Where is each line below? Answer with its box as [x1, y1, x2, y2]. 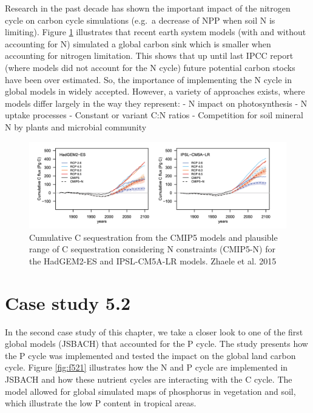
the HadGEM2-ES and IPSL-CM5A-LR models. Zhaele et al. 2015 [29, 254, 277, 267]
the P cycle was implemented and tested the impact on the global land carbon [5, 349, 296, 361]
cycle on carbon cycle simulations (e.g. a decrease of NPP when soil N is [5, 13, 275, 26]
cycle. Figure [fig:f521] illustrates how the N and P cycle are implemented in [5, 361, 288, 374]
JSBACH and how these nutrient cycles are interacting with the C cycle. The [5, 373, 292, 386]
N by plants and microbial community [5, 120, 147, 133]
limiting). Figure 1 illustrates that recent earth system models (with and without [5, 25, 306, 38]
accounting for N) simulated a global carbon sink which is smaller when [5, 37, 271, 50]
